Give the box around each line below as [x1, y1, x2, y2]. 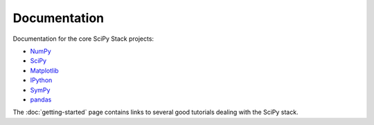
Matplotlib [30, 66, 59, 75]
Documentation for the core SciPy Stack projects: [12, 35, 154, 43]
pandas [30, 95, 52, 104]
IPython [30, 76, 53, 84]
